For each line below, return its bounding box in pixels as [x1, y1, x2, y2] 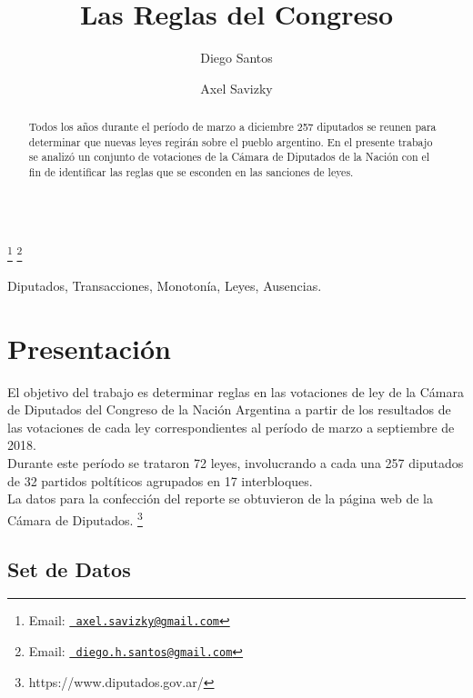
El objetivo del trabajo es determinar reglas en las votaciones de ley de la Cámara [7, 382, 464, 401]
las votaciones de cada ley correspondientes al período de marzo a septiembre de [7, 417, 455, 436]
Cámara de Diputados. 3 [7, 507, 143, 529]
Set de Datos [7, 554, 131, 583]
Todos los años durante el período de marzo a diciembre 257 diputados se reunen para [28, 119, 437, 135]
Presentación [7, 329, 171, 366]
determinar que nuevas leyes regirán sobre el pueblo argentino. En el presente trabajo [28, 134, 433, 149]
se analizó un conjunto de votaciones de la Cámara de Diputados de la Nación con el [28, 149, 430, 165]
